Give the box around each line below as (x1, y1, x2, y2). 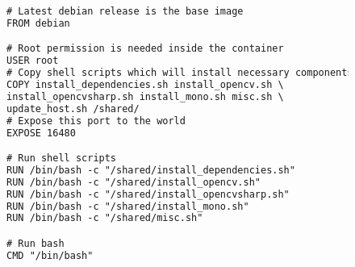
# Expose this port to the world (6, 115, 186, 127)
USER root (6, 55, 59, 67)
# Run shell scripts (6, 152, 117, 165)
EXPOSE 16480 (6, 127, 76, 139)
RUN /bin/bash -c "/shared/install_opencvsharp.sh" (6, 188, 290, 200)
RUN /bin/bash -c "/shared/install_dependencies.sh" (6, 164, 295, 176)
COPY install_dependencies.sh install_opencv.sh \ (6, 79, 284, 91)
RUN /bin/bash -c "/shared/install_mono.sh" (6, 200, 249, 212)
